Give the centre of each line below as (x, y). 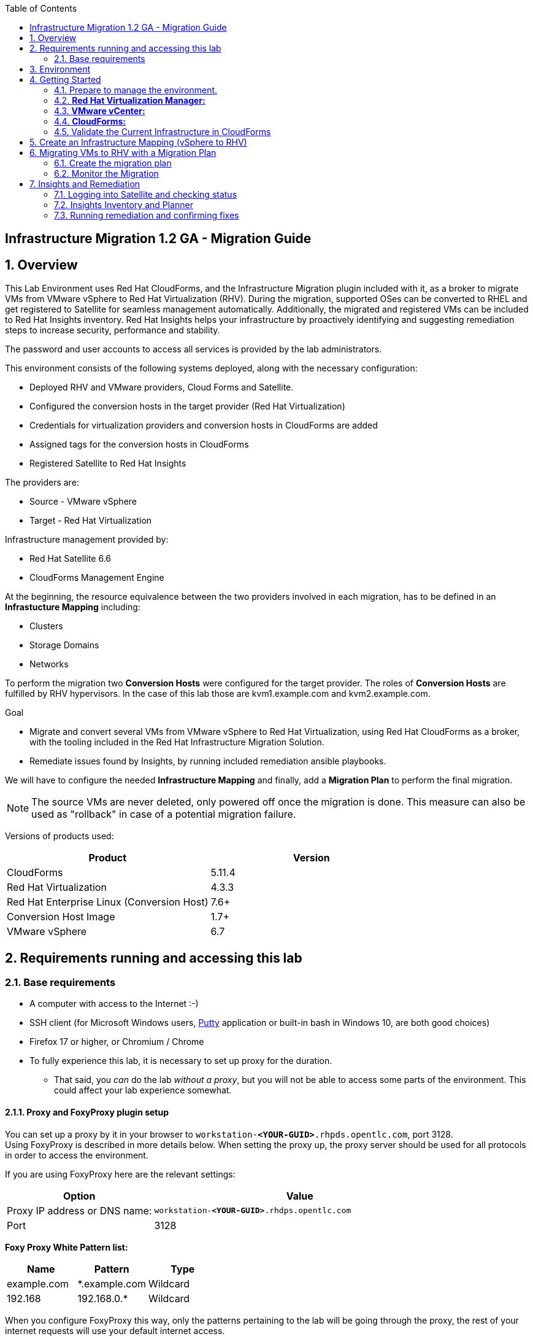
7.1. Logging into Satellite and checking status (146, 194)
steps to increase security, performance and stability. (113, 330)
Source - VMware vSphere (83, 502)
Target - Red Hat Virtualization (91, 521)
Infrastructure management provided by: (87, 540)
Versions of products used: (59, 836)
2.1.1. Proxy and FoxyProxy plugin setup (87, 1112)
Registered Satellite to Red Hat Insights (108, 464)
